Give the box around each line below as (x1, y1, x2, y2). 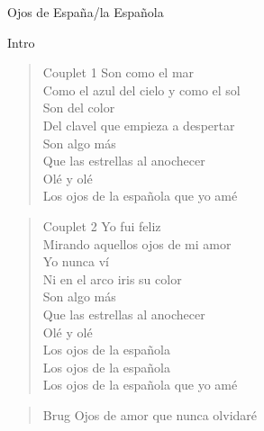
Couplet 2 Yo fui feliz (42, 216, 161, 235)
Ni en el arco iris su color (42, 269, 182, 288)
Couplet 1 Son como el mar (42, 63, 195, 82)
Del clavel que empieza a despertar (42, 115, 235, 134)
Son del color (42, 98, 115, 117)
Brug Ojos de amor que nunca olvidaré (42, 405, 258, 424)
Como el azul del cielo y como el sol (42, 80, 241, 99)
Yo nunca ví (42, 252, 109, 271)
